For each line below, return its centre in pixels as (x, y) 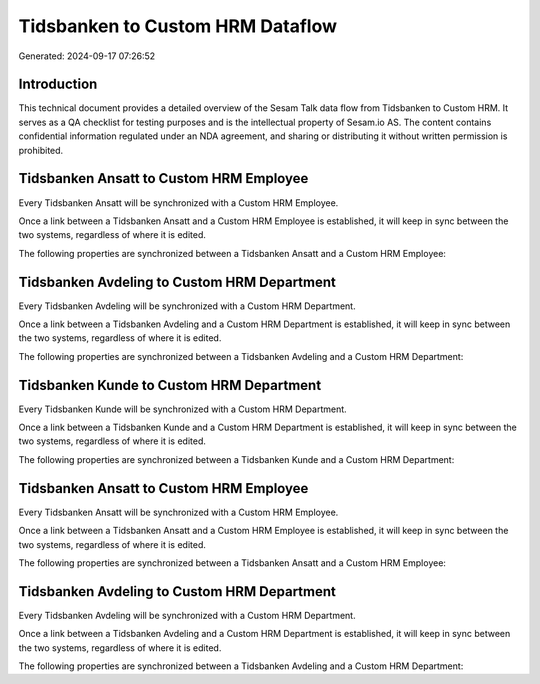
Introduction (58, 84)
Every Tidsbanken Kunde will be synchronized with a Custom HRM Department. (182, 409)
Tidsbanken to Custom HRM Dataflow (177, 26)
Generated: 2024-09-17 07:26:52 (87, 56)
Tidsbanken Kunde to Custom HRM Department (170, 385)
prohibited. (41, 150)
